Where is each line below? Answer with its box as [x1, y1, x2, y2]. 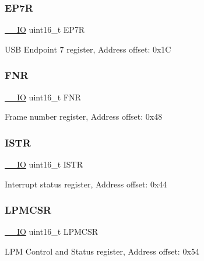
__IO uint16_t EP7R [5, 23, 85, 36]
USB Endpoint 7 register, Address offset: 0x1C [5, 43, 171, 55]
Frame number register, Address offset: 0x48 [5, 110, 163, 123]
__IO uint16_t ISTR [5, 158, 83, 170]
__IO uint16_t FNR [5, 91, 81, 103]
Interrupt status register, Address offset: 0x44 [5, 178, 167, 190]
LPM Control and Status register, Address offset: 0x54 [5, 245, 199, 257]
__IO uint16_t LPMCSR [5, 225, 99, 238]
